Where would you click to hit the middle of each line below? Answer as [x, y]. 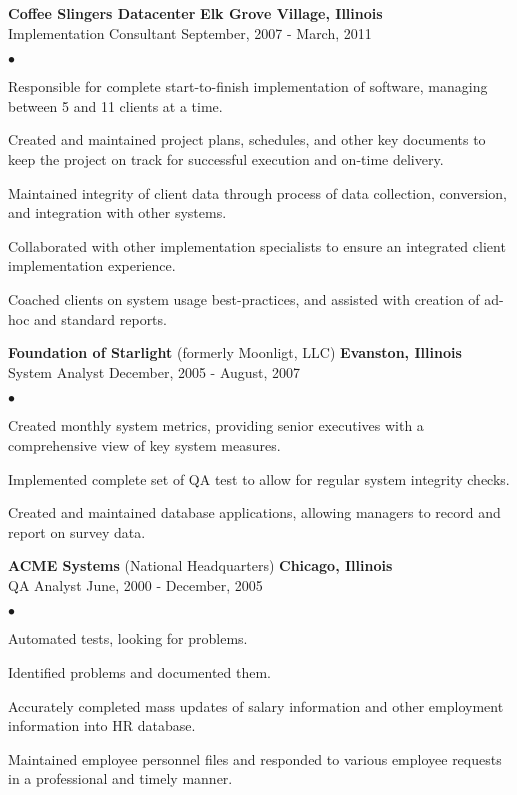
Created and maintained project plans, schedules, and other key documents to [247, 139]
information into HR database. [102, 725]
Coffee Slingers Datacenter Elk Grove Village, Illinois [195, 13]
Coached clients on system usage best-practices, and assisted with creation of [244, 298]
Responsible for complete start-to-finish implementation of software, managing [248, 86]
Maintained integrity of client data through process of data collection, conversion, [257, 192]
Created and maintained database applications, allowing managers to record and [254, 512]
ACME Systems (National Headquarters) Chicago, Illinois [200, 565]
